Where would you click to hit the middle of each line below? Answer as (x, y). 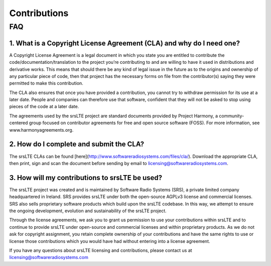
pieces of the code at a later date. (44, 107)
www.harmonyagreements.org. (41, 130)
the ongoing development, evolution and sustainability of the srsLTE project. (88, 211)
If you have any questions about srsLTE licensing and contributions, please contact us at (101, 250)
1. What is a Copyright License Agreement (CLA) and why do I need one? (125, 43)
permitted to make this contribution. (46, 83)
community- (232, 116)
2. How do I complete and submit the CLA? (77, 144)
